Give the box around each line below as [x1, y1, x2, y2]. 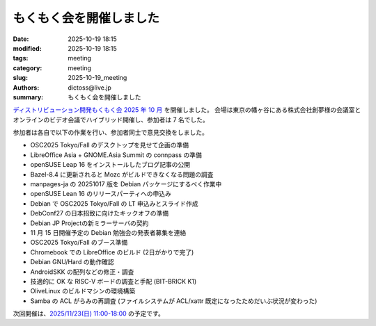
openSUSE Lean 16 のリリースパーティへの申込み [30, 190, 172, 198]
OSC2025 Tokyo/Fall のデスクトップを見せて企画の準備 [30, 141, 189, 149]
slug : [13, 74, 28, 82]
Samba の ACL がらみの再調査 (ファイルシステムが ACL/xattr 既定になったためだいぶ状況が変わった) [30, 296, 318, 305]
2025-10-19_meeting [68, 74, 127, 82]
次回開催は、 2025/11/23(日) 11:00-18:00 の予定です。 [13, 309, 165, 318]
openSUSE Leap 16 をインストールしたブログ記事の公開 [30, 161, 191, 169]
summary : [13, 92, 44, 101]
